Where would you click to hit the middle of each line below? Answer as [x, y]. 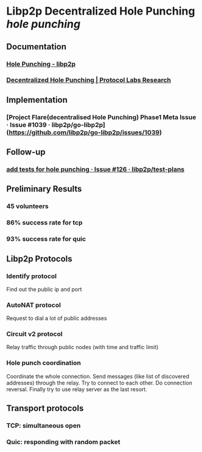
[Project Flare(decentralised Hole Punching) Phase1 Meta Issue [101, 117]
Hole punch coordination [44, 363]
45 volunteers [27, 206]
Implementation [37, 99]
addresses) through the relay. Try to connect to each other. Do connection [99, 383]
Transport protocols [45, 409]
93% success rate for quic [46, 239]
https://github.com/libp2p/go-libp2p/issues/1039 [84, 132]
